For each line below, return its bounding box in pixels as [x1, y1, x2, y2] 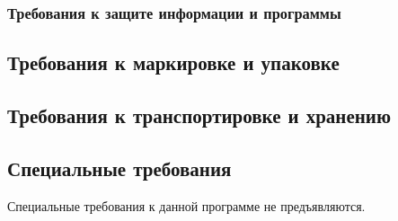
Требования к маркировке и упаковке [7, 49, 340, 76]
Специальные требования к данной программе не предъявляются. [7, 196, 366, 215]
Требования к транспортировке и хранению [7, 102, 392, 129]
